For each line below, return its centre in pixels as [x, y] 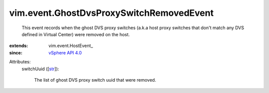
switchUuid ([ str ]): [40, 69]
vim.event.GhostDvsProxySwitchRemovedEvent [111, 13]
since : [16, 52]
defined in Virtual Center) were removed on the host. [76, 34]
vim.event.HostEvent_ [71, 46]
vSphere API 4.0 [65, 52]
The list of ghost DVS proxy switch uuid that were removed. [95, 80]
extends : [19, 46]
